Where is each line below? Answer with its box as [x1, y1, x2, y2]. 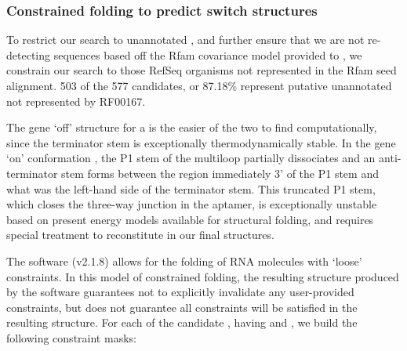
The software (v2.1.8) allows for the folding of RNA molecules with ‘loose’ [6, 252, 362, 269]
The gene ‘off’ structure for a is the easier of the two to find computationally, [6, 119, 377, 136]
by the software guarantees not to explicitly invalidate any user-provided [6, 284, 354, 300]
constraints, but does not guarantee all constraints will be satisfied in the [6, 299, 358, 315]
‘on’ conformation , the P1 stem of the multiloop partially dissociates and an [6, 150, 376, 166]
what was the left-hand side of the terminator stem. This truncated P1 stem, [6, 180, 376, 197]
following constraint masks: [6, 329, 136, 346]
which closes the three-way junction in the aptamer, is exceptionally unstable [6, 196, 377, 212]
